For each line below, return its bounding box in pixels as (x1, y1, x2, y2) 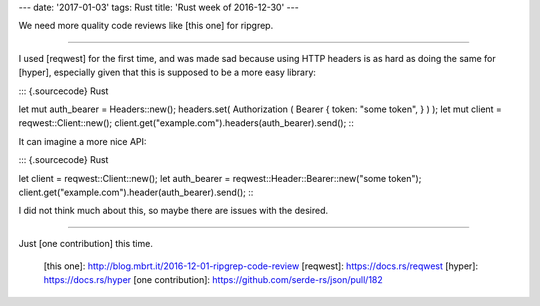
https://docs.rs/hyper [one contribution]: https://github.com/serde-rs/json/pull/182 (43, 274, 384, 286)
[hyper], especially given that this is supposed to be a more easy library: (18, 66, 317, 79)
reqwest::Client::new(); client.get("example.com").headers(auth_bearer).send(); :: (18, 117, 354, 129)
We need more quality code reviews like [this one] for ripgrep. (18, 20, 274, 32)
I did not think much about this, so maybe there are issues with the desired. (18, 205, 329, 217)
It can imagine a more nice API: (18, 135, 147, 147)
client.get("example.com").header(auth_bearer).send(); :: (18, 186, 254, 198)
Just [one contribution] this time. (18, 237, 154, 249)
